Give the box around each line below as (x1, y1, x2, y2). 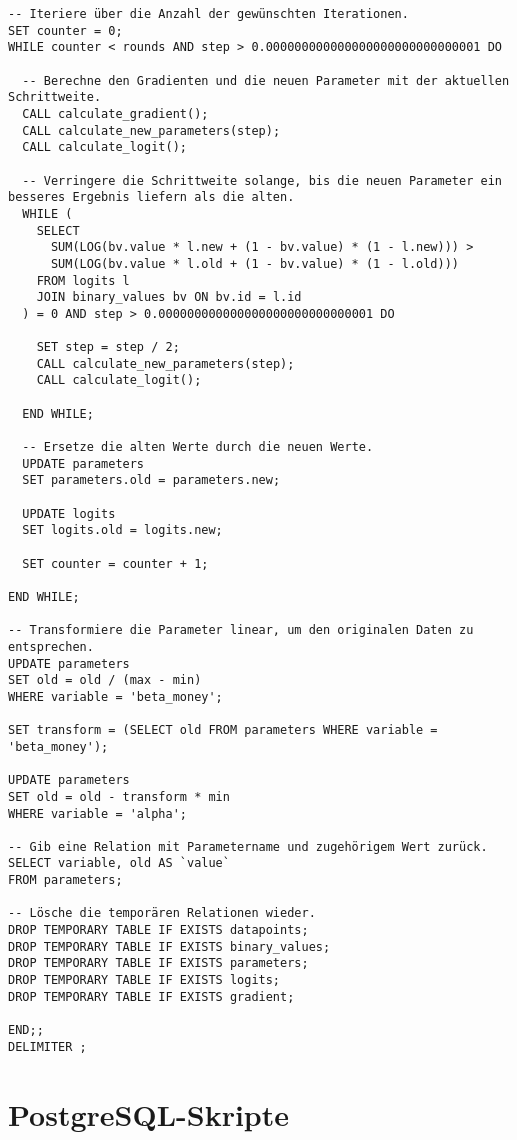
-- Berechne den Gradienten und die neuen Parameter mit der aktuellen (22, 73, 510, 88)
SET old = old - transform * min (8, 789, 230, 804)
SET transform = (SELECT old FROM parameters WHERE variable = (8, 723, 438, 738)
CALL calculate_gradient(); (22, 106, 209, 121)
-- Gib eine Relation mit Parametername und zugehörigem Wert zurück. (8, 839, 488, 854)
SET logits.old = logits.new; (22, 523, 223, 538)
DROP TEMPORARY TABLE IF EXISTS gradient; (8, 989, 295, 1004)
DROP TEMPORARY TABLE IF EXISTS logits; (8, 973, 281, 988)
